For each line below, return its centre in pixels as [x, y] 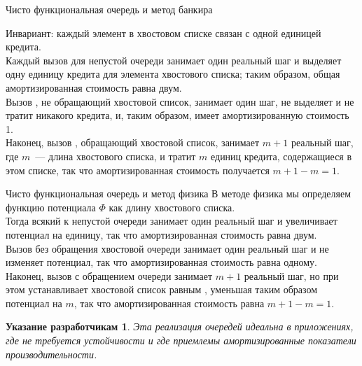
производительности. [51, 354]
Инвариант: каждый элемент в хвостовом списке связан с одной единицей [163, 33]
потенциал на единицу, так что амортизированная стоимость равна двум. [161, 234]
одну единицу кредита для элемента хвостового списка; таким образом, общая [173, 74]
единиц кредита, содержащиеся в [281, 156]
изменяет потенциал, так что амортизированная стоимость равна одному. [161, 262]
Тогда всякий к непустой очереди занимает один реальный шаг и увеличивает [172, 221]
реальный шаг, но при [291, 275]
